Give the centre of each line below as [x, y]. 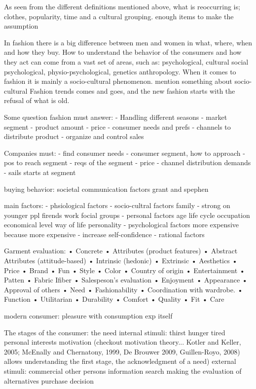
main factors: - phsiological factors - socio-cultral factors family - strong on [117, 205]
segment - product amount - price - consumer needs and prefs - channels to [117, 126]
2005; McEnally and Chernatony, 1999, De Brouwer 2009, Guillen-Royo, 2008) [122, 351]
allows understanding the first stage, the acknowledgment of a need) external [120, 361]
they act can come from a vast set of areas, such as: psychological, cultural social [126, 61]
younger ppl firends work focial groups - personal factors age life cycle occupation [127, 215]
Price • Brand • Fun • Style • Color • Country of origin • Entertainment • [125, 270]
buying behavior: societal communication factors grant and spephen [106, 189]
